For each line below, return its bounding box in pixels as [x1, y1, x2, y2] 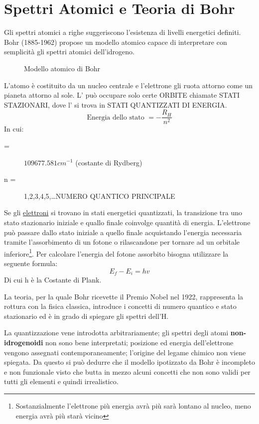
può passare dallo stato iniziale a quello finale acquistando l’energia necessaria [4, 227, 242, 237]
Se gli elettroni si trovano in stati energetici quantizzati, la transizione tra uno [4, 207, 242, 218]
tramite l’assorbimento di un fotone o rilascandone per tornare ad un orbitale [4, 237, 240, 247]
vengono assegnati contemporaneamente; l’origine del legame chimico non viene [4, 347, 246, 357]
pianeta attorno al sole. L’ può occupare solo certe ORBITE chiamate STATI [4, 90, 240, 100]
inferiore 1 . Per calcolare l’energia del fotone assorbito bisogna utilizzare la [4, 247, 229, 259]
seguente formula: [4, 258, 58, 268]
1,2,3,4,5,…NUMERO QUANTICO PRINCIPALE [24, 190, 175, 201]
